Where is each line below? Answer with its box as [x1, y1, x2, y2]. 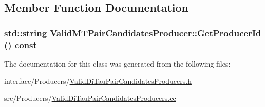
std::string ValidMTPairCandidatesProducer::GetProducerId [4, 26, 261, 39]
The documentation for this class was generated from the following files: [4, 58, 231, 69]
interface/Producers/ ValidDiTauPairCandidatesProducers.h [4, 75, 192, 86]
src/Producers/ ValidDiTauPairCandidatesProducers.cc [4, 93, 176, 103]
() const [4, 38, 37, 51]
